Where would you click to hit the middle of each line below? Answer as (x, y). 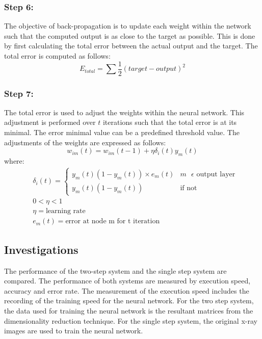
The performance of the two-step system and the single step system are (115, 270)
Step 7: (19, 93)
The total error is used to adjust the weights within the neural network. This (124, 112)
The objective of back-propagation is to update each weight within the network (128, 26)
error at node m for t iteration (113, 221)
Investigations (41, 249)
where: (14, 161)
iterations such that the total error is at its (170, 122)
